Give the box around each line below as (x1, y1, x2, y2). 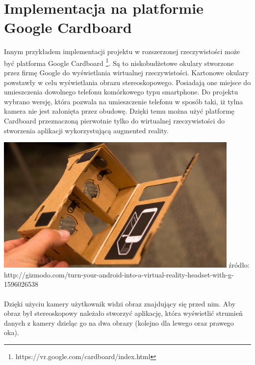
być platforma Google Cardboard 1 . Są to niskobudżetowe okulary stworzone (4, 56, 234, 68)
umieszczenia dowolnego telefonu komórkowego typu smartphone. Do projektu (4, 87, 238, 97)
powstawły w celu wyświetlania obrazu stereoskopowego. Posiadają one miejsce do (4, 77, 251, 87)
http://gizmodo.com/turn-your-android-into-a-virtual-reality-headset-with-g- (4, 269, 234, 279)
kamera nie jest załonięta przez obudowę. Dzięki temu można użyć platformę (4, 106, 234, 116)
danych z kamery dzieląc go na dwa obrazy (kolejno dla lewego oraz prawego (4, 317, 234, 328)
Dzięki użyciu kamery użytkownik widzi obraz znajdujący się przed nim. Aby (4, 298, 236, 308)
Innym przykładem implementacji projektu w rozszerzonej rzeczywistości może (4, 46, 240, 57)
